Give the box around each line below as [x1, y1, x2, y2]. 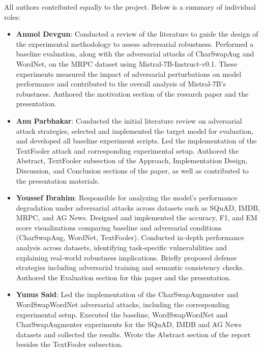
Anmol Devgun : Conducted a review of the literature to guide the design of [16, 28, 258, 39]
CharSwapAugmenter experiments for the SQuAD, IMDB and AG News [16, 319, 242, 330]
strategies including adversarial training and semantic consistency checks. [16, 262, 245, 273]
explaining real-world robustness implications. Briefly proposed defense [16, 252, 237, 262]
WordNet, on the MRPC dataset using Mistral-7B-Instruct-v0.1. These [16, 58, 238, 69]
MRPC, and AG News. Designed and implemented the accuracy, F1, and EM [16, 212, 257, 223]
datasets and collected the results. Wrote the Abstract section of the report [16, 329, 251, 339]
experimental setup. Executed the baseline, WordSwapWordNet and [16, 309, 228, 319]
